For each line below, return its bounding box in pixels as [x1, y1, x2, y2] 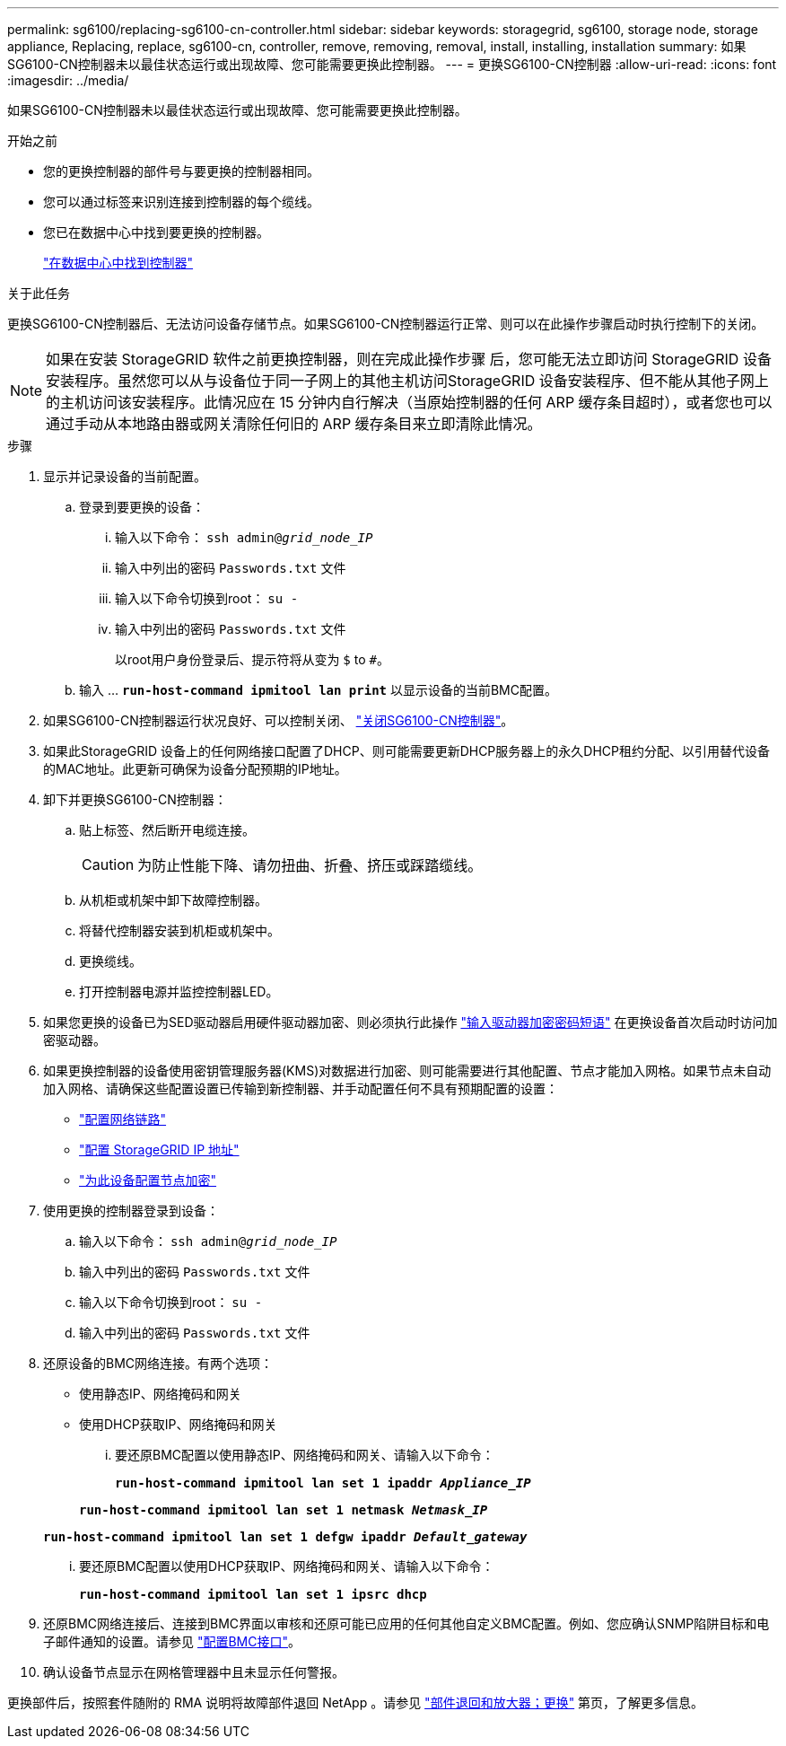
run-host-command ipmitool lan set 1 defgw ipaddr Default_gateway [43, 1530, 528, 1544]
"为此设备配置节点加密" [79, 1172, 217, 1188]
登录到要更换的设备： [79, 499, 205, 514]
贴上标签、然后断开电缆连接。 [79, 822, 255, 838]
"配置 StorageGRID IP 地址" [79, 1142, 240, 1157]
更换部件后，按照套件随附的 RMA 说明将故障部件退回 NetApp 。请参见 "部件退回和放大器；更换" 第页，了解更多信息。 [7, 1695, 704, 1710]
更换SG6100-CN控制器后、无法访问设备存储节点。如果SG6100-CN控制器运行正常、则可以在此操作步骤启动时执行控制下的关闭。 [7, 316, 764, 331]
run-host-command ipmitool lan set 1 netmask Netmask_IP [79, 1503, 488, 1517]
